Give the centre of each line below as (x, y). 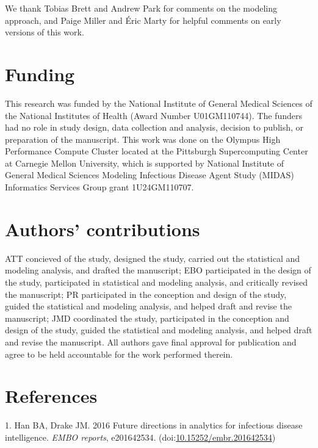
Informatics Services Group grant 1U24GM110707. (99, 187)
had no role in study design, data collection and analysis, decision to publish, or (154, 127)
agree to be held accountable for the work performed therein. (119, 354)
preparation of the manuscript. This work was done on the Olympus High (143, 139)
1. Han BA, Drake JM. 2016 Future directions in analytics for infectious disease (154, 425)
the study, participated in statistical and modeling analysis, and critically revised (157, 282)
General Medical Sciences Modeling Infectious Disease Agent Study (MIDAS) (150, 175)
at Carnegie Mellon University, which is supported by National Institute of (145, 163)
